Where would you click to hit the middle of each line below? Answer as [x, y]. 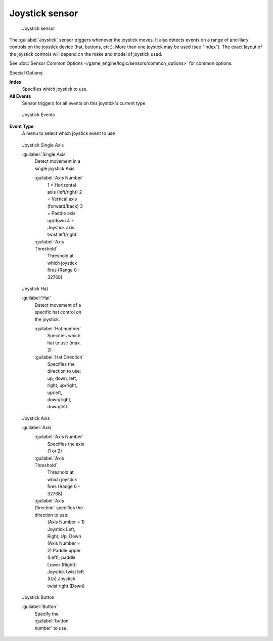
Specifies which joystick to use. [55, 89]
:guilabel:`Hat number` [58, 329]
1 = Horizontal [62, 185]
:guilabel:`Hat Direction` [59, 357]
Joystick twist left [66, 572]
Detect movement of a [58, 305]
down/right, [59, 399]
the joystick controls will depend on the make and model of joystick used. [86, 54]
